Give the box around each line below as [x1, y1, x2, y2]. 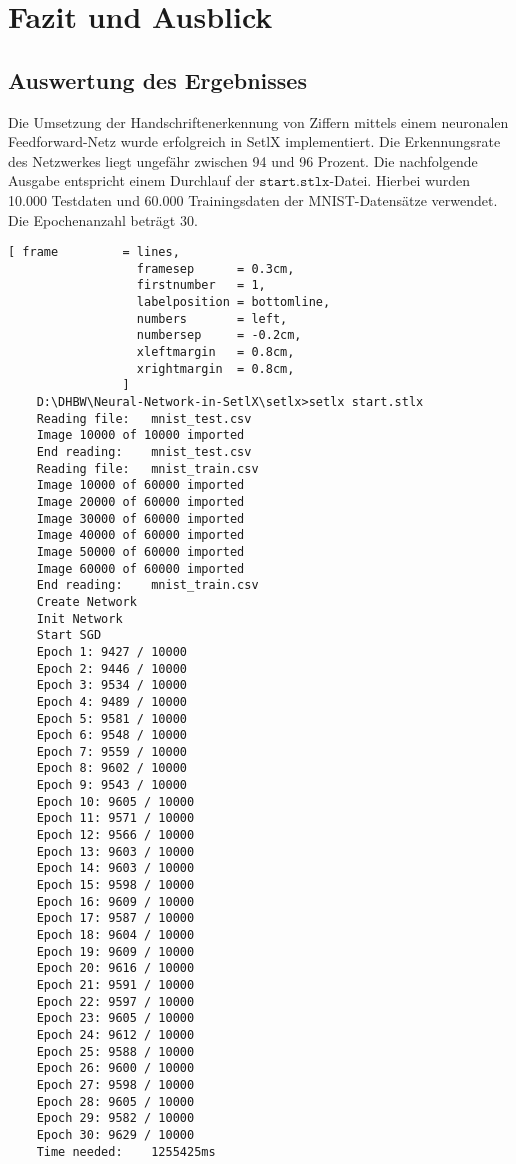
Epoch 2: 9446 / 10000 [36, 661, 187, 676]
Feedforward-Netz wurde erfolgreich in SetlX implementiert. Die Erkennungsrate [8, 131, 501, 152]
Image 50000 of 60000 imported [36, 544, 245, 559]
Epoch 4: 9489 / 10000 [36, 694, 187, 709]
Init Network [36, 611, 123, 626]
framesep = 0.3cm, [136, 261, 295, 276]
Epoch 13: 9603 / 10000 [36, 844, 195, 859]
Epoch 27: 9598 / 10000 [36, 1077, 195, 1092]
